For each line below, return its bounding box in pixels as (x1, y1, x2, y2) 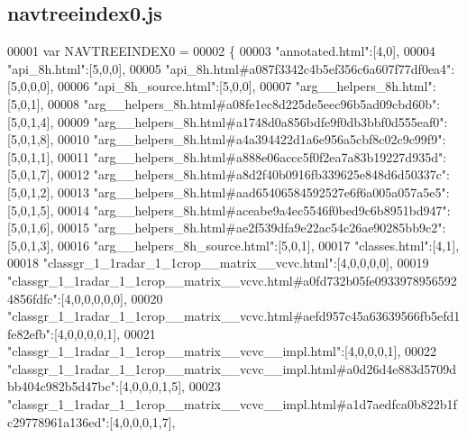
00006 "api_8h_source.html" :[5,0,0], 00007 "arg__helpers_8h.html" (58, 77, 433, 96)
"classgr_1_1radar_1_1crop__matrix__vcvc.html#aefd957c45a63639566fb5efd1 (7, 306, 461, 325)
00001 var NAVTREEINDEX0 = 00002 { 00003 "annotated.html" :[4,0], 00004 (7, 41, 435, 60)
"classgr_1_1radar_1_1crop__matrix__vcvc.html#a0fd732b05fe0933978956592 (7, 270, 457, 289)
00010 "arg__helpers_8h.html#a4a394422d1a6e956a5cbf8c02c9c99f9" (58, 130, 443, 149)
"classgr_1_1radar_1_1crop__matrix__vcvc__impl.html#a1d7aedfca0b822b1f (7, 395, 457, 414)
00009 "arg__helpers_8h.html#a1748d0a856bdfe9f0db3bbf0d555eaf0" (58, 112, 444, 131)
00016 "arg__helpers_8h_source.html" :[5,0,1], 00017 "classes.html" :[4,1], (58, 235, 460, 254)
